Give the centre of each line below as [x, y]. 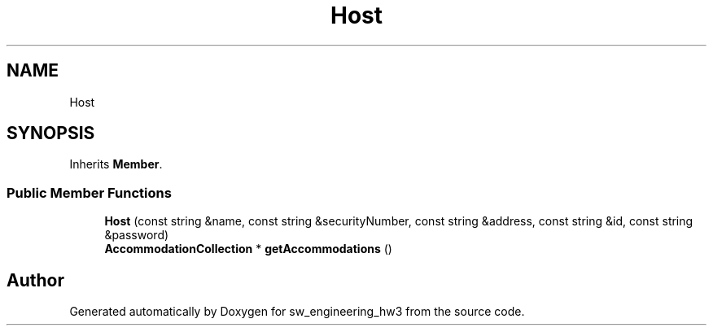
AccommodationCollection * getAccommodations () [248, 249]
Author [35, 280]
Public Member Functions [89, 192]
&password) [137, 235]
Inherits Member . [116, 164]
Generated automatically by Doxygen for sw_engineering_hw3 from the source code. [297, 312]
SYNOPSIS [51, 133]
